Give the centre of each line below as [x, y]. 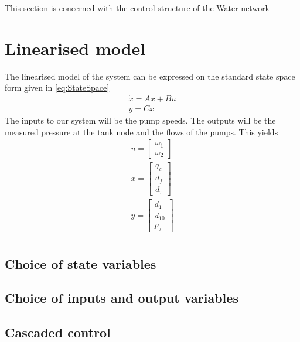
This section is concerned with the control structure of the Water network [137, 8]
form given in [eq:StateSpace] [57, 88]
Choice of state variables [81, 263]
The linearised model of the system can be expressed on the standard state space [150, 76]
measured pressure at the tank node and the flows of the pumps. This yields [142, 131]
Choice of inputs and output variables [122, 298]
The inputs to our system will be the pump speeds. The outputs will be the [140, 120]
